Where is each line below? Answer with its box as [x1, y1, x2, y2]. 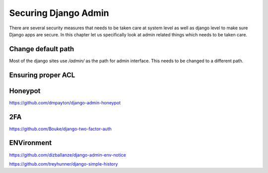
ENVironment [9, 139, 52, 147]
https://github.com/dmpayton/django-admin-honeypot [9, 99, 121, 105]
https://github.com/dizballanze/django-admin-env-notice [9, 152, 126, 158]
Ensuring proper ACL [9, 71, 75, 79]
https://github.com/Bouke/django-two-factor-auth [9, 126, 112, 132]
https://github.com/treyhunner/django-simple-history [9, 161, 118, 167]
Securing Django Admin [9, 7, 109, 18]
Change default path [9, 45, 74, 53]
